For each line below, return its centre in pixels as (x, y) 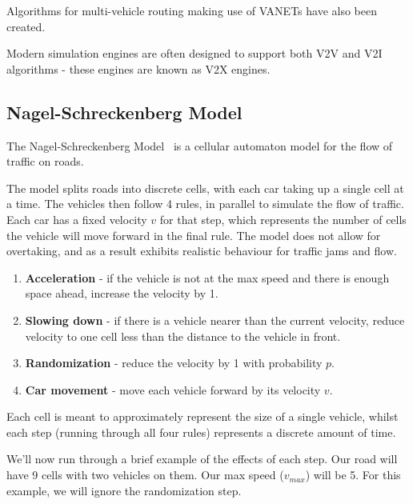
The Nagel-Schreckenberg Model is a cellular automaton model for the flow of (200, 145)
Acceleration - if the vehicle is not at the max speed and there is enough (207, 277)
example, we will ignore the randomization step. (124, 490)
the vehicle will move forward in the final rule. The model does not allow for (194, 235)
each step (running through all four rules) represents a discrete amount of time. (201, 432)
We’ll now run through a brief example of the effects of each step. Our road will (202, 459)
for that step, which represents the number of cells (283, 219)
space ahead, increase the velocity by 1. (122, 293)
